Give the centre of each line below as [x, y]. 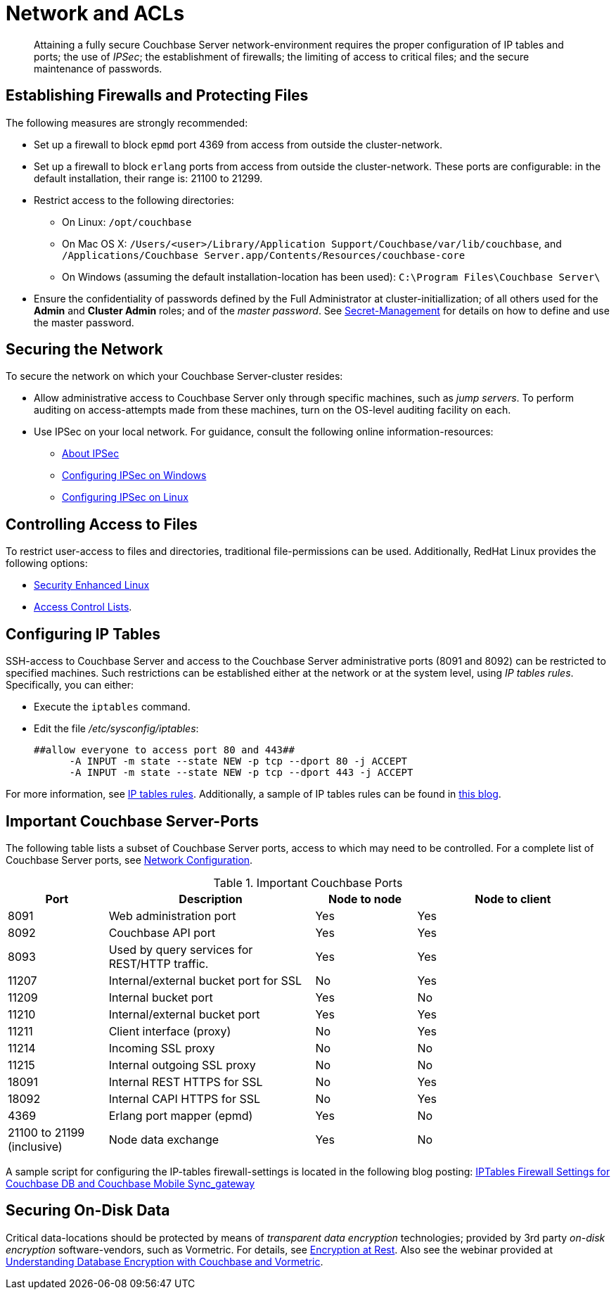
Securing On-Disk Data [88, 1211]
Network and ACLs [95, 13]
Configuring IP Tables [83, 634]
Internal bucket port [161, 997]
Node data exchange [164, 1139]
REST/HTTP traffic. [159, 963]
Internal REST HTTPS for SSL [186, 1082]
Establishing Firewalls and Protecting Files [157, 96]
